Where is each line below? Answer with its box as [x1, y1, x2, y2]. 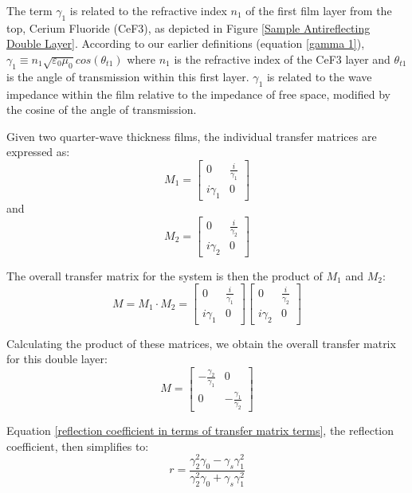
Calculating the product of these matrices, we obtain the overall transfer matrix [6, 335, 396, 351]
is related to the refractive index [69, 2, 227, 18]
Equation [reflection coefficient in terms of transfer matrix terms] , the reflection [6, 421, 394, 438]
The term [6, 2, 53, 18]
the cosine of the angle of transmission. [6, 101, 197, 118]
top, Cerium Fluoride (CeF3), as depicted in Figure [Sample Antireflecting [6, 19, 371, 36]
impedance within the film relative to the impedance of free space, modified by [6, 85, 390, 102]
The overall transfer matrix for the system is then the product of [6, 267, 323, 284]
